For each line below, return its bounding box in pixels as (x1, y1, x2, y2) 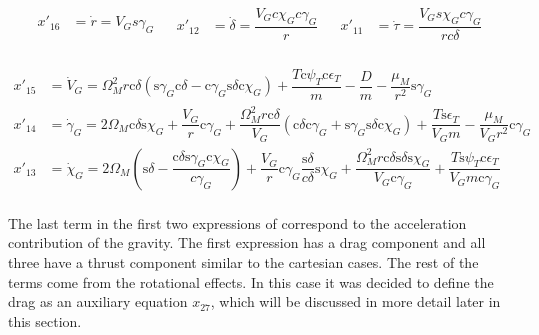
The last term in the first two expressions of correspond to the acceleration (8, 212, 467, 233)
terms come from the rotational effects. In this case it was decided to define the (8, 271, 494, 292)
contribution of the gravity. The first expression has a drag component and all (8, 232, 486, 253)
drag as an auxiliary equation (8, 291, 188, 312)
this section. (8, 310, 82, 331)
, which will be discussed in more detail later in (210, 291, 501, 312)
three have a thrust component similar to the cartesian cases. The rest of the (8, 252, 479, 273)
